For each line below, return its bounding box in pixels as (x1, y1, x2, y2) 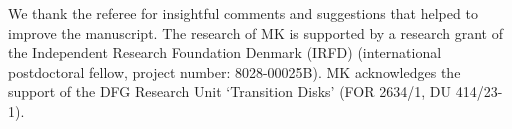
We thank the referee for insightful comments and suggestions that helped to (8, 3, 478, 23)
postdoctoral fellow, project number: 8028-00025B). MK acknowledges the (8, 61, 461, 82)
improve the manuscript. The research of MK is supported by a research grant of (8, 22, 503, 43)
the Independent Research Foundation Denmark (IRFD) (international (8, 42, 442, 63)
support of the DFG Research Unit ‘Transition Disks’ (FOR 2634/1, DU (8, 81, 451, 102)
